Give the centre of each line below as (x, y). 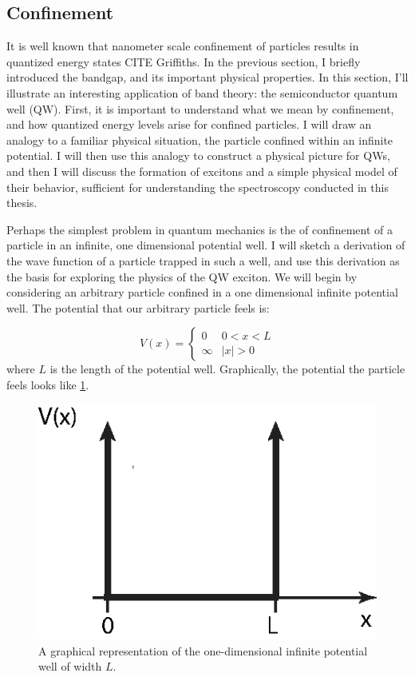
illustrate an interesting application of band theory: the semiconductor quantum (202, 92)
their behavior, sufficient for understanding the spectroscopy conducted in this (198, 187)
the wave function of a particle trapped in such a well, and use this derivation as (203, 260)
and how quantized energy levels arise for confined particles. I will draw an (189, 124)
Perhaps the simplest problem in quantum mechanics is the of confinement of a (200, 229)
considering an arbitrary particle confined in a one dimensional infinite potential (202, 292)
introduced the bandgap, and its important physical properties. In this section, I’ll (207, 77)
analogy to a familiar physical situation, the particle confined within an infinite (200, 139)
